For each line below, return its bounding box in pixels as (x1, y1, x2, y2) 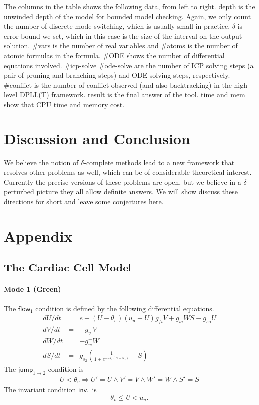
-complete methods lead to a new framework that (84, 157, 235, 167)
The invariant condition (4, 384, 76, 395)
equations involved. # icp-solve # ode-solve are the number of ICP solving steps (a (4, 60, 254, 70)
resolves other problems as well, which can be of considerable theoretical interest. (4, 167, 252, 177)
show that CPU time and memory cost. (4, 99, 125, 109)
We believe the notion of (4, 157, 79, 167)
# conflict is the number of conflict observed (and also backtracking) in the (4, 79, 232, 90)
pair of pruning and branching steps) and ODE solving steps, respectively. (4, 70, 230, 80)
